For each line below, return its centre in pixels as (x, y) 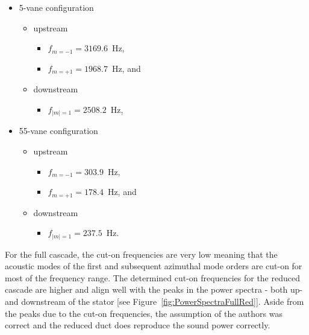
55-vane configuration (58, 131)
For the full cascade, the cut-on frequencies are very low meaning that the (141, 254)
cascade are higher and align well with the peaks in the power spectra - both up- (154, 289)
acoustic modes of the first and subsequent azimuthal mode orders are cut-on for (154, 266)
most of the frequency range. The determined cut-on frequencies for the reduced (152, 277)
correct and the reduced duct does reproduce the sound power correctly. (138, 325)
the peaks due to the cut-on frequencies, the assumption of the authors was (144, 313)
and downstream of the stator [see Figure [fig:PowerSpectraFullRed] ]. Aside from (154, 301)
